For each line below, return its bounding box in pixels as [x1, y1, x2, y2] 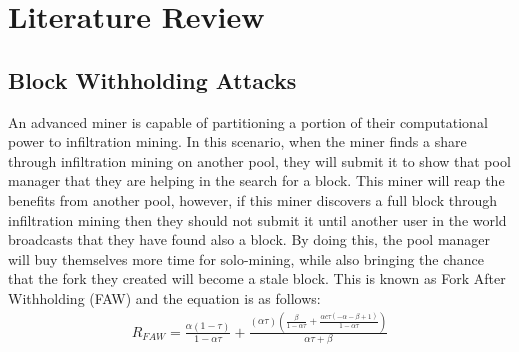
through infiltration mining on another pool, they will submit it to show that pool [8, 150, 511, 171]
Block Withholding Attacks [8, 64, 297, 95]
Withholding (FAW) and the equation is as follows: [8, 287, 321, 308]
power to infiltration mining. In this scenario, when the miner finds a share [8, 131, 467, 152]
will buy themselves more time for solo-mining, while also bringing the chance [8, 248, 485, 269]
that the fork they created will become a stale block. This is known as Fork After [8, 268, 506, 289]
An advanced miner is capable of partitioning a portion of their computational [8, 111, 488, 132]
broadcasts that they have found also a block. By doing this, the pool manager [8, 229, 491, 250]
